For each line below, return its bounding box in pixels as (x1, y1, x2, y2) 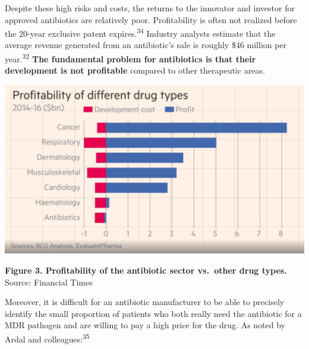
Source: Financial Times (5, 275, 93, 288)
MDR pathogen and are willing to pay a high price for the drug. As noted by (5, 319, 285, 331)
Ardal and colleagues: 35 (5, 331, 90, 345)
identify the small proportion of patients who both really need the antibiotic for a (5, 307, 302, 319)
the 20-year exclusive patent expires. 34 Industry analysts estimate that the (5, 26, 276, 39)
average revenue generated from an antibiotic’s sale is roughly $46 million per (5, 39, 287, 51)
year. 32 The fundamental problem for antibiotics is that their (5, 51, 256, 65)
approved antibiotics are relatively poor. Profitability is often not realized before (5, 13, 297, 26)
